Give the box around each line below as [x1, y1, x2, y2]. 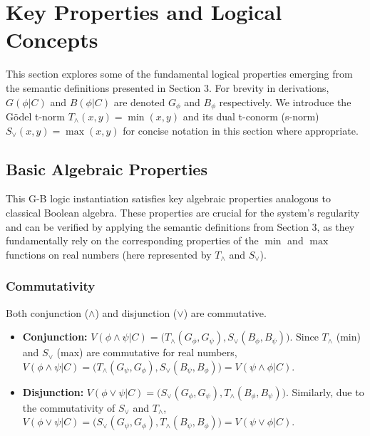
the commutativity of [22, 400, 115, 415]
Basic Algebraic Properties [6, 157, 207, 180]
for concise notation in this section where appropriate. [123, 123, 359, 137]
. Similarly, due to [285, 384, 364, 399]
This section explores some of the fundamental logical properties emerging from [6, 66, 353, 81]
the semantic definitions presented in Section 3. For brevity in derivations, [6, 80, 329, 95]
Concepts [6, 25, 98, 54]
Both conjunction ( [6, 305, 89, 320]
